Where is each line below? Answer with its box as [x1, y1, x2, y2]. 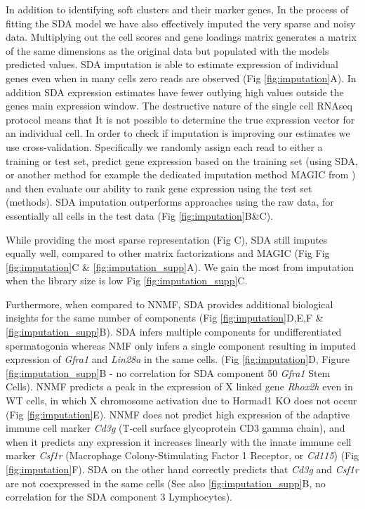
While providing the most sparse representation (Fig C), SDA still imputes [6, 232, 328, 246]
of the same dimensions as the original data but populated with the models [6, 43, 329, 58]
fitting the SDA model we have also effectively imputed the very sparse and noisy [6, 15, 356, 30]
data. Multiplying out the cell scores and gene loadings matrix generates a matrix [6, 29, 357, 44]
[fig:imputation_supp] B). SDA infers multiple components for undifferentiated [6, 324, 342, 339]
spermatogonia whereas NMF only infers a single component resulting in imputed [6, 338, 357, 352]
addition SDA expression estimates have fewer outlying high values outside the [6, 84, 344, 99]
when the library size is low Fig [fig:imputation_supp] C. [6, 273, 248, 288]
